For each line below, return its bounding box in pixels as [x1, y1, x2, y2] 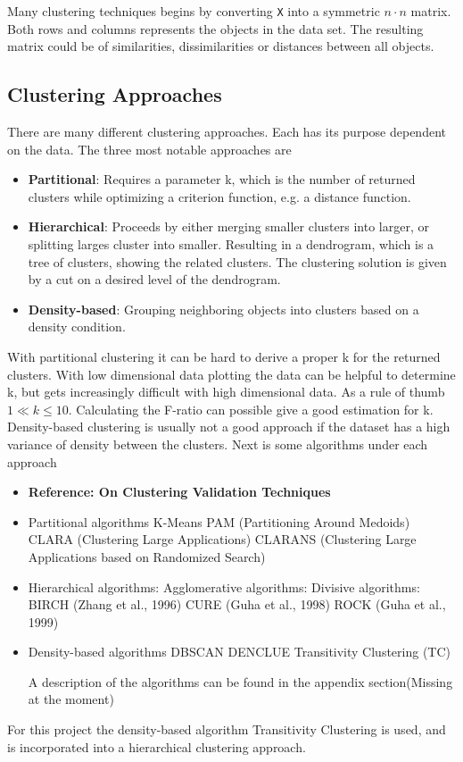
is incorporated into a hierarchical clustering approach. [7, 737, 306, 756]
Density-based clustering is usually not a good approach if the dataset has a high [7, 417, 451, 436]
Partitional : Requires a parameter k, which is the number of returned [28, 170, 416, 188]
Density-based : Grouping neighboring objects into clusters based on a [28, 299, 419, 318]
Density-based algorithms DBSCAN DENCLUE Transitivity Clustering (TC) [28, 642, 451, 661]
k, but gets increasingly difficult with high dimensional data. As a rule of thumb [7, 382, 445, 401]
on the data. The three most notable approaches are [7, 139, 292, 158]
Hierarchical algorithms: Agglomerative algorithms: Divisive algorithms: [28, 577, 420, 596]
